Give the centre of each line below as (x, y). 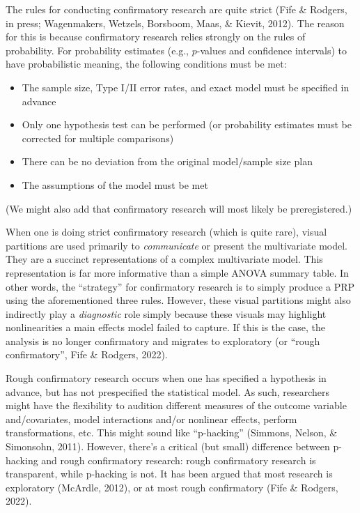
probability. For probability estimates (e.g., (97, 50)
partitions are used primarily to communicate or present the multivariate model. (177, 245)
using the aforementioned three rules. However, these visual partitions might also (178, 300)
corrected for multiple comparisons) (98, 138)
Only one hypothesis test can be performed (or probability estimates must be (187, 124)
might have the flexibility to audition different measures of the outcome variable (176, 405)
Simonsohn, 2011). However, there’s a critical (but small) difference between (168, 446)
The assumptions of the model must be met (115, 184)
